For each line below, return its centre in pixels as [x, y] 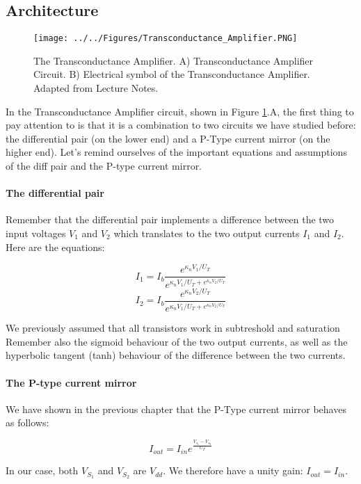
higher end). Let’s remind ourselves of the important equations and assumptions [176, 152]
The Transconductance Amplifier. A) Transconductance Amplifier [174, 60]
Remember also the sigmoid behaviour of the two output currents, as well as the [177, 341]
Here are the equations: [55, 247]
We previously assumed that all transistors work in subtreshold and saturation [173, 328]
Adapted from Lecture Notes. [96, 88]
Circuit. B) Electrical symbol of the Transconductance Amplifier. [172, 74]
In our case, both [42, 470]
